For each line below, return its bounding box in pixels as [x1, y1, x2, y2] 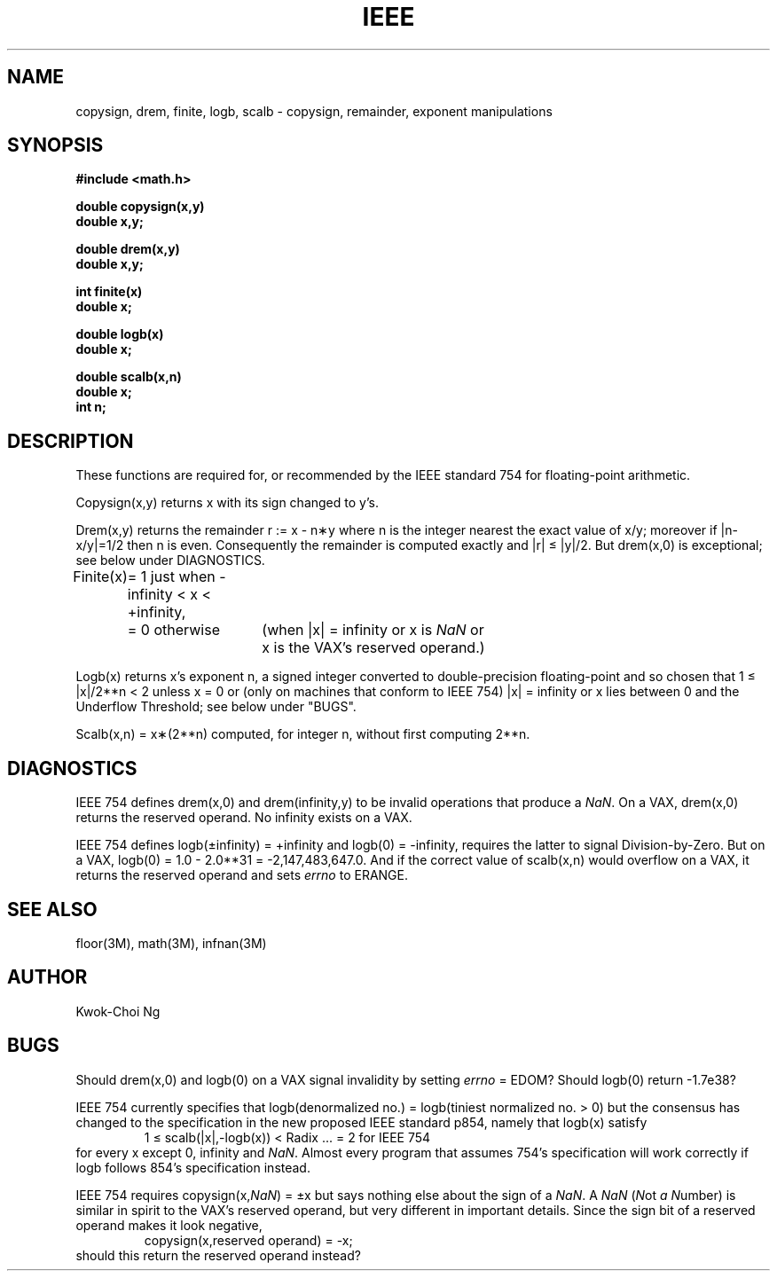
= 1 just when [127, 568, 216, 586]
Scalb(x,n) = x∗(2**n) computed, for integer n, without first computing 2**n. [75, 726, 530, 742]
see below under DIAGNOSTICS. [75, 553, 265, 568]
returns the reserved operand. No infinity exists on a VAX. [75, 810, 412, 826]
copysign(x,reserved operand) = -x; [144, 1232, 353, 1248]
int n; [75, 399, 106, 415]
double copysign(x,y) [75, 199, 205, 215]
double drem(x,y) [75, 241, 180, 257]
